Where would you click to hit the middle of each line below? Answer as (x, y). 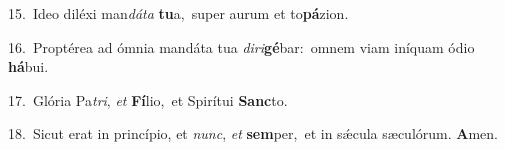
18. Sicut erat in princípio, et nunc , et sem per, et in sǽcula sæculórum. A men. (253, 133)
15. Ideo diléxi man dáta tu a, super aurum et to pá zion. (178, 13)
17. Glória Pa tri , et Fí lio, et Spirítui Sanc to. (148, 99)
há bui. (28, 66)
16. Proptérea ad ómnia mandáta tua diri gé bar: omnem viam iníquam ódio (241, 46)
